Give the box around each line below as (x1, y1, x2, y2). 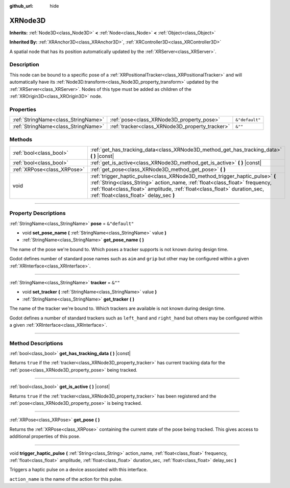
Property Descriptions (9, 210, 66, 217)
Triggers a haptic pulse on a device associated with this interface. (9, 467, 148, 473)
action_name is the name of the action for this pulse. (9, 476, 123, 482)
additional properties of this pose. (9, 433, 81, 440)
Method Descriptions (9, 339, 63, 347)
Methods (9, 136, 33, 143)
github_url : (9, 3, 33, 9)
